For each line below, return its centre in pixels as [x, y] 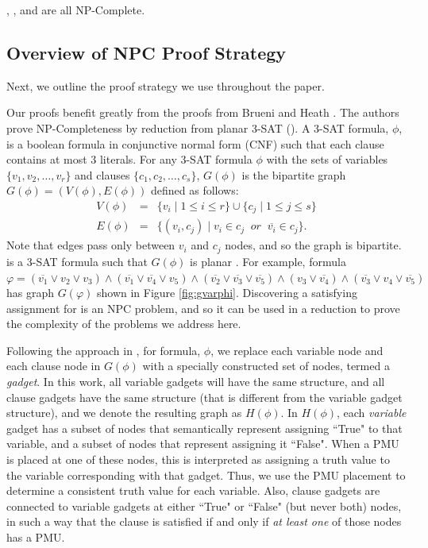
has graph [31, 293]
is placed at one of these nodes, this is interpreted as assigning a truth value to [198, 459]
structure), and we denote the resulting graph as [124, 413]
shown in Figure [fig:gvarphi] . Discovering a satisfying [227, 293]
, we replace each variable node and [297, 350]
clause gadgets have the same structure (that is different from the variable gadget [204, 397]
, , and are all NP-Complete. [76, 10]
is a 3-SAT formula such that [77, 261]
